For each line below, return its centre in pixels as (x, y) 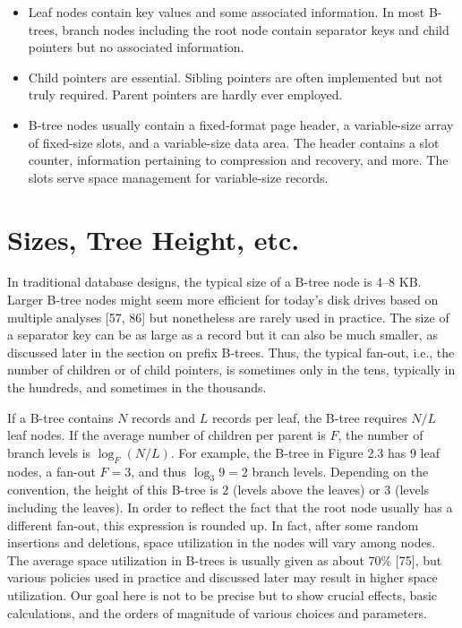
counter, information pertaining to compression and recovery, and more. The (238, 160)
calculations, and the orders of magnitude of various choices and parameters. (217, 612)
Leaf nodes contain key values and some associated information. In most (227, 12)
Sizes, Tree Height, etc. (154, 239)
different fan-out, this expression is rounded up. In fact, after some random (213, 525)
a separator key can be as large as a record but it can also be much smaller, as (222, 335)
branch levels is (49, 452)
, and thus (159, 471)
